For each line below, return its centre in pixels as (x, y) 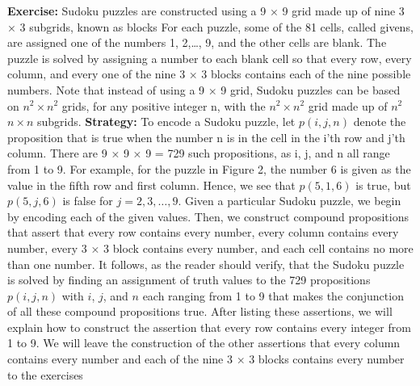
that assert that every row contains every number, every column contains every (203, 232)
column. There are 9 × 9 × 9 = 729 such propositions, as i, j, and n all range (199, 153)
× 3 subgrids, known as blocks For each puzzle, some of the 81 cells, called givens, (210, 26)
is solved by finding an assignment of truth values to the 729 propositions (189, 280)
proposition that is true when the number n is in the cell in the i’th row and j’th (206, 137)
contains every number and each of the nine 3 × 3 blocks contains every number (206, 359)
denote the (380, 122)
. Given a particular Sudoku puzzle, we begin (290, 201)
